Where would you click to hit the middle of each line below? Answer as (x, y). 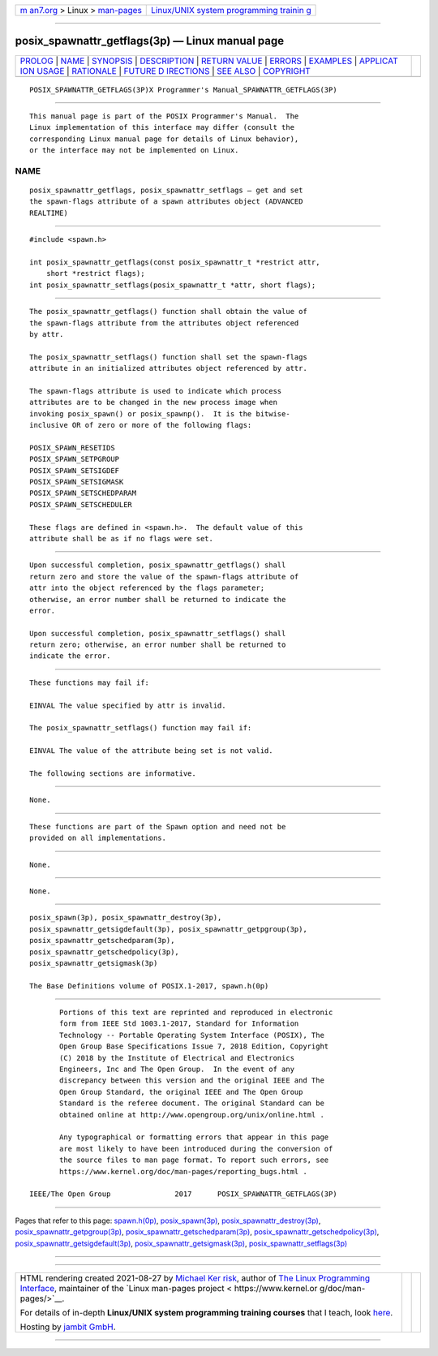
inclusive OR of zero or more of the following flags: (141, 425)
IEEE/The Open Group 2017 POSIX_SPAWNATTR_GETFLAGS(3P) (183, 1194)
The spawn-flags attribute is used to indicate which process (156, 391)
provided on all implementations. (98, 838)
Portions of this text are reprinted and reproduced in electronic (196, 1013)
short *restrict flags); (95, 273)
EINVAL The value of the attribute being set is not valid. (151, 751)
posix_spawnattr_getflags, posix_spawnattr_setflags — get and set (166, 190)
